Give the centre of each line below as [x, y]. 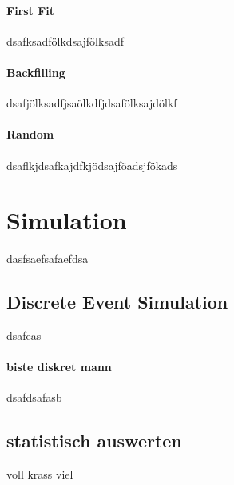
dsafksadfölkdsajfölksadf [65, 40]
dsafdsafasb [34, 397]
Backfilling [36, 72]
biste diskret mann [59, 367]
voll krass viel [40, 474]
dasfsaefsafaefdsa [48, 259]
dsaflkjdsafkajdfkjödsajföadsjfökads [92, 165]
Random [30, 134]
